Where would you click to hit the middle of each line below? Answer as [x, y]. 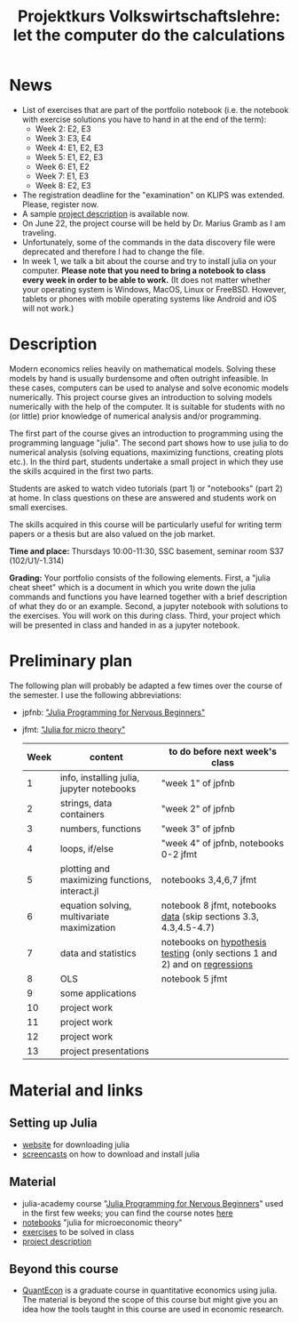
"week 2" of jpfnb [198, 808]
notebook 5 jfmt [194, 978]
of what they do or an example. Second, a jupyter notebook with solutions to [149, 605]
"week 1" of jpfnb [198, 782]
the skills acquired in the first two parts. [81, 471]
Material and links [76, 1090]
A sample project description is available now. [106, 213]
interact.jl [79, 891]
